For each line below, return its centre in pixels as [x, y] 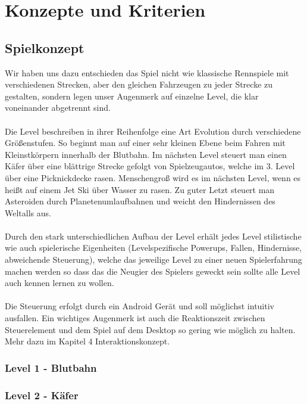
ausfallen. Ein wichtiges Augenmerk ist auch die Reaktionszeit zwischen [135, 318]
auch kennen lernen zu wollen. [59, 283]
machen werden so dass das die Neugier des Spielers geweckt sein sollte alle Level [153, 271]
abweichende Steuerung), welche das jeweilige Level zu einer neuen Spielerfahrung [153, 260]
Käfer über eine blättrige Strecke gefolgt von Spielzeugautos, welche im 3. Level [150, 166]
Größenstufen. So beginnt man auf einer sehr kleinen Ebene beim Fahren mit [145, 143]
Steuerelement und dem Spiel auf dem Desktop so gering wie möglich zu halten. [150, 329]
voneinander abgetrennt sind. [58, 108]
